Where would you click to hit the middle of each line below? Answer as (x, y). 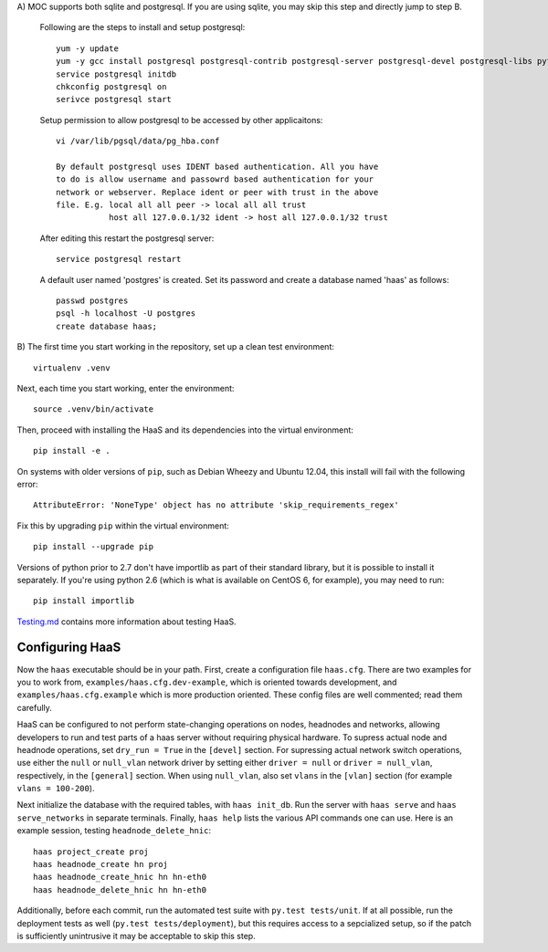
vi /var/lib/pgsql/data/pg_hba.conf (138, 141)
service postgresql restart (119, 259)
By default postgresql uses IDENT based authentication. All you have (217, 166)
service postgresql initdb (116, 74)
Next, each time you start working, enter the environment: (126, 388)
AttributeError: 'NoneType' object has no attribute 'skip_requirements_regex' (216, 505)
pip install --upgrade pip (94, 547)
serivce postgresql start (114, 99)
